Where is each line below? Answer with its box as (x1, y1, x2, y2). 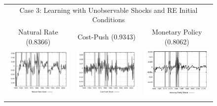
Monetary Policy (152, 27, 202, 37)
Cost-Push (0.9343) (77, 31, 136, 41)
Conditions (92, 14, 125, 25)
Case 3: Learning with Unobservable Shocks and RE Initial (19, 4, 198, 15)
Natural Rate (18, 27, 58, 37)
